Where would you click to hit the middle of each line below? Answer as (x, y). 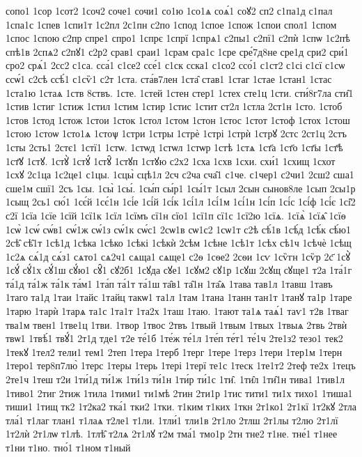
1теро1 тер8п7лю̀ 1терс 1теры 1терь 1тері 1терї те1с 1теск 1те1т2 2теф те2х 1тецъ (181, 365)
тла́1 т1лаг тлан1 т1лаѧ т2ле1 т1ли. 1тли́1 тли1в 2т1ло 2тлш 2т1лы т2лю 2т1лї (172, 420)
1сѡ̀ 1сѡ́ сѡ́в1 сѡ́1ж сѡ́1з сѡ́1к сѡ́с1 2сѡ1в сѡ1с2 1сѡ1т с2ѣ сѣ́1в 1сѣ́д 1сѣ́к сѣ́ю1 (178, 229)
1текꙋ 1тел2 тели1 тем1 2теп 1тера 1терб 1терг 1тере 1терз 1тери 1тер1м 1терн (174, 351)
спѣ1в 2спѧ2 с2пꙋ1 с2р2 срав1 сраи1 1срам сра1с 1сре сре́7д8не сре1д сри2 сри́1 (177, 51)
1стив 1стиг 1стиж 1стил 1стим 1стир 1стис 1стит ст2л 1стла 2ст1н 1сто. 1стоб (174, 106)
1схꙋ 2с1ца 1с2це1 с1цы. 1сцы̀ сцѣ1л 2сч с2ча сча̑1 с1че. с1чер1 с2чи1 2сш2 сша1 (180, 175)
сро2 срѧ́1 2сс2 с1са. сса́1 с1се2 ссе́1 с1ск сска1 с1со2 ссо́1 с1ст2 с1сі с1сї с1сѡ (175, 65)
